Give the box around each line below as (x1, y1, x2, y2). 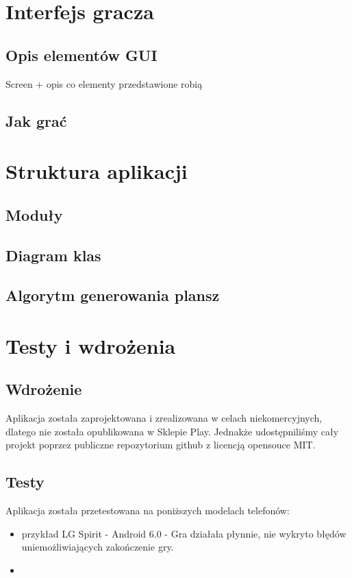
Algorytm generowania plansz (5, 285, 220, 306)
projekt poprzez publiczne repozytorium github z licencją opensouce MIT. (5, 437, 316, 452)
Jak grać (5, 110, 67, 131)
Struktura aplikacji (5, 157, 188, 185)
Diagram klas (5, 244, 101, 265)
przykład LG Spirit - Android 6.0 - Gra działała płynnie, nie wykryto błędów (21, 526, 347, 540)
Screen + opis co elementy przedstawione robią (5, 76, 203, 91)
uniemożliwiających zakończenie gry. (21, 540, 174, 554)
